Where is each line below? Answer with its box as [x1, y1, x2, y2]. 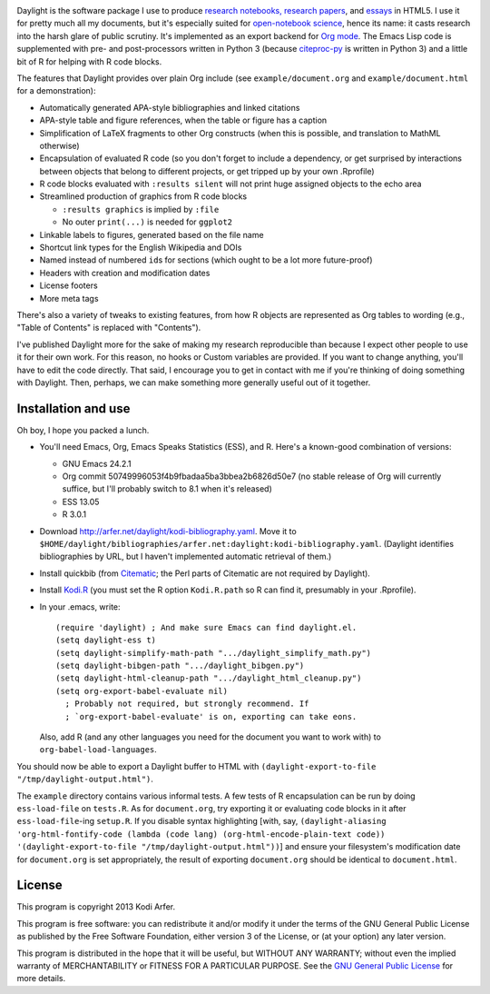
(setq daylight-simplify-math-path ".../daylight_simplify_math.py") [55, 648, 372, 658]
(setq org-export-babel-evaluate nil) [55, 686, 229, 696]
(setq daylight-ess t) [55, 635, 157, 645]
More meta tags [39, 293, 99, 303]
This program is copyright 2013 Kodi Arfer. [16, 901, 176, 912]
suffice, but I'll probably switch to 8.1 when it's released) [62, 483, 272, 494]
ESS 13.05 [62, 496, 100, 507]
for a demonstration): [16, 85, 96, 96]
